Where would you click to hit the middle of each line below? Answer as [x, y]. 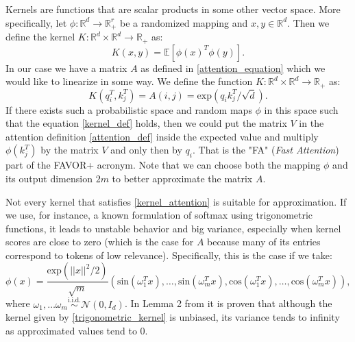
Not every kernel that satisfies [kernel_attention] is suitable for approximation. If [176, 201]
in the [311, 123]
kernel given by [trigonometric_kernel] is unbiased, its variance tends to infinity [173, 317]
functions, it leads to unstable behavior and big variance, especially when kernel [173, 228]
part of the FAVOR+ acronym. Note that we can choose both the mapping [163, 165]
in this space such [301, 109]
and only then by [146, 150]
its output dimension [49, 178]
